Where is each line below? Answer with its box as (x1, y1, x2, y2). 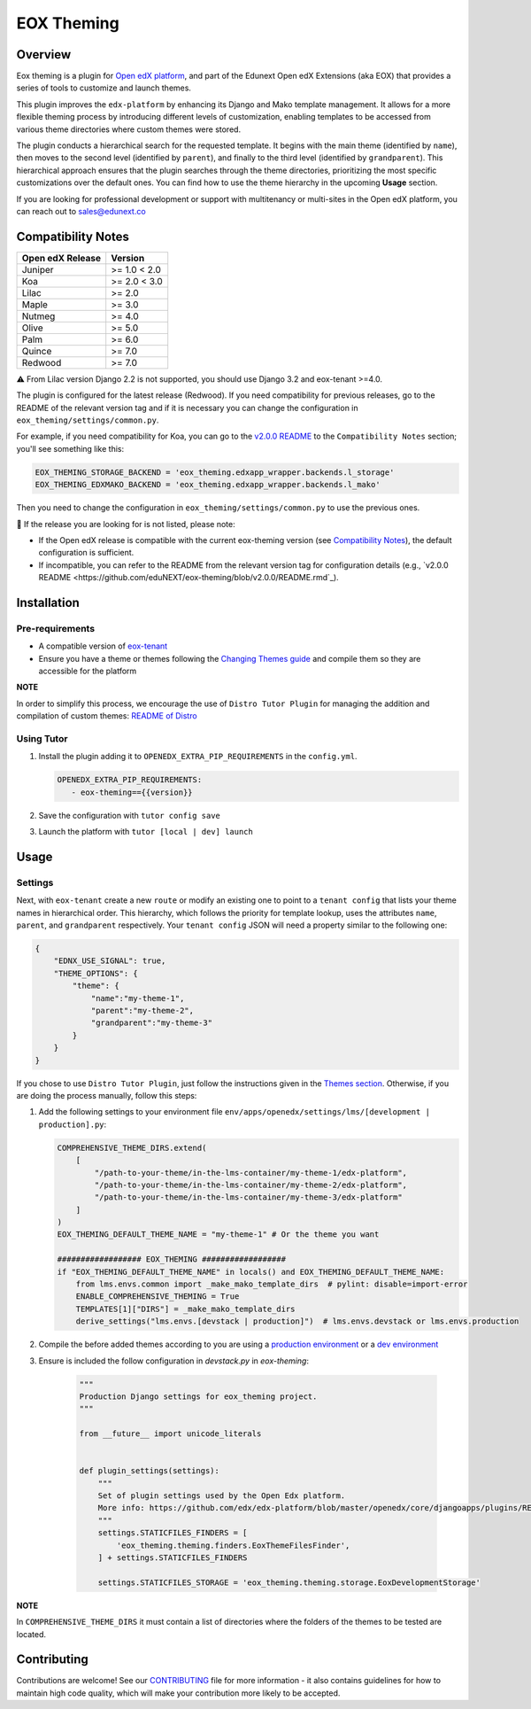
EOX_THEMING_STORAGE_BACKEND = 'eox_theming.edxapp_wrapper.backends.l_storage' (35, 467, 395, 478)
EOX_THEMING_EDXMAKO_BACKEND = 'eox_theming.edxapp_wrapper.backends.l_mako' (35, 479, 381, 490)
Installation (16, 594, 80, 610)
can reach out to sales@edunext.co (16, 206, 146, 216)
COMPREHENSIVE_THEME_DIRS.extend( (57, 1143, 207, 1153)
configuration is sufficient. (38, 548, 135, 558)
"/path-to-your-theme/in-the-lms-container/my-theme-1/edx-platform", (94, 1168, 407, 1177)
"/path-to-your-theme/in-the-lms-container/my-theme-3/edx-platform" (94, 1192, 403, 1202)
